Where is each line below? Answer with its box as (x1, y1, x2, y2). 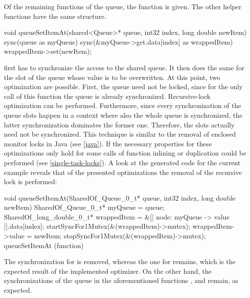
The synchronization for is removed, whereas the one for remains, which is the (4, 256, 236, 267)
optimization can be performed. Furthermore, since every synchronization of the (4, 100, 241, 110)
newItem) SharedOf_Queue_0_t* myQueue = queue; (4, 202, 165, 212)
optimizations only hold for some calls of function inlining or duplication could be (4, 148, 247, 158)
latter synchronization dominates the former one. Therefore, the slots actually (4, 119, 235, 129)
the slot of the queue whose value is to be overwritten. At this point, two (4, 72, 220, 82)
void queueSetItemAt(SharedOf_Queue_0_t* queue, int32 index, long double (4, 192, 236, 203)
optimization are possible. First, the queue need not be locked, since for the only (4, 81, 243, 92)
